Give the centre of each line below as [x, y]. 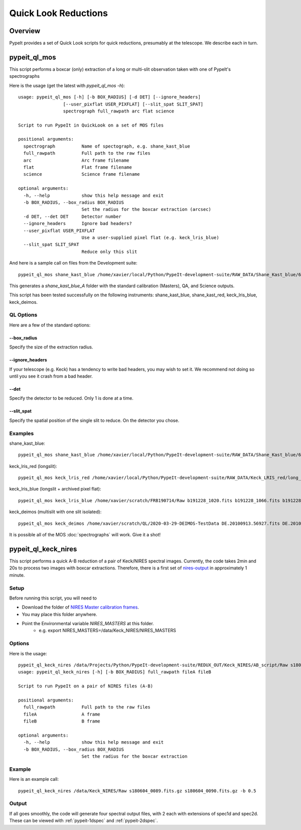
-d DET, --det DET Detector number [72, 216]
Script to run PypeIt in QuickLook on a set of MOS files [91, 125]
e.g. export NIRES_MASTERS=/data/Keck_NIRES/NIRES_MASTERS [108, 631]
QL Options [23, 315]
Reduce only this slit [109, 252]
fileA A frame [62, 714]
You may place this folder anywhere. [59, 614]
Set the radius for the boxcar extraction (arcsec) [146, 209]
